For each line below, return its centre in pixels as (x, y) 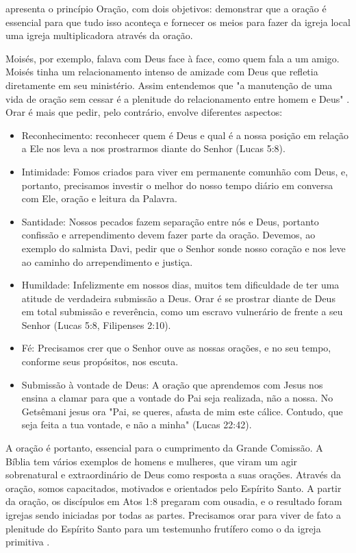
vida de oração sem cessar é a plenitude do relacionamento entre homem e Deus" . (178, 98)
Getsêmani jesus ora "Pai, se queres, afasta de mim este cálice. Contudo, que (182, 411)
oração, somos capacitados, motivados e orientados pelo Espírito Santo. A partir (174, 488)
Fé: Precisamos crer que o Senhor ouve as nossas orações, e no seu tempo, (176, 348)
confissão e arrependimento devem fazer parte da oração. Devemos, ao (168, 235)
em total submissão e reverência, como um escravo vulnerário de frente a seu (182, 311)
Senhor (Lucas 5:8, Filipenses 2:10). (96, 324)
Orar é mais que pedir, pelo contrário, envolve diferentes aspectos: (144, 112)
